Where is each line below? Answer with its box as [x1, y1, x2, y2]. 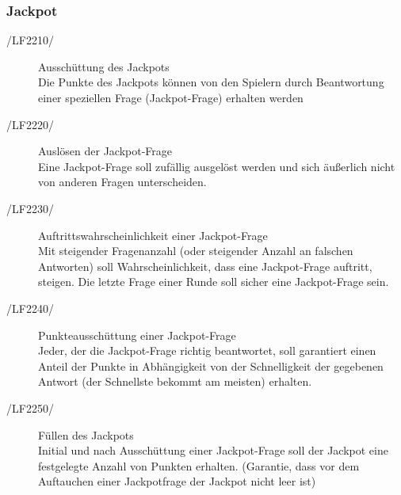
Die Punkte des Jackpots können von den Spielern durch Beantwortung [38, 74, 384, 90]
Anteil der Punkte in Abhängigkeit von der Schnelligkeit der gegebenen [38, 357, 384, 374]
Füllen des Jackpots [38, 426, 134, 443]
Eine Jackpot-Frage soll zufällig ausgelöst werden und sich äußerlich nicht [38, 158, 395, 174]
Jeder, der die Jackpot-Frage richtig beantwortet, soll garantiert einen [38, 342, 376, 359]
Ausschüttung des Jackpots [38, 58, 170, 74]
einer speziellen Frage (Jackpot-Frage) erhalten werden [38, 89, 304, 105]
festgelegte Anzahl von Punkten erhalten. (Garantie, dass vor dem [38, 457, 360, 474]
